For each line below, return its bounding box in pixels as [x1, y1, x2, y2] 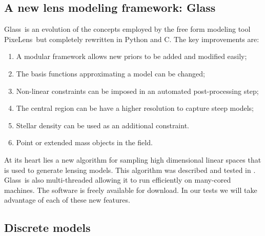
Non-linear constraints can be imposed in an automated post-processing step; [16, 85, 259, 96]
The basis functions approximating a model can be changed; [16, 68, 205, 78]
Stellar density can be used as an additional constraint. [16, 120, 189, 130]
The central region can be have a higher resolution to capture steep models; [16, 103, 254, 113]
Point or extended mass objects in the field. [16, 137, 153, 148]
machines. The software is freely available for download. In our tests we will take [4, 184, 257, 195]
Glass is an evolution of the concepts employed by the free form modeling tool [4, 24, 251, 34]
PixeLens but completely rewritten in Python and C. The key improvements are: [4, 33, 259, 44]
